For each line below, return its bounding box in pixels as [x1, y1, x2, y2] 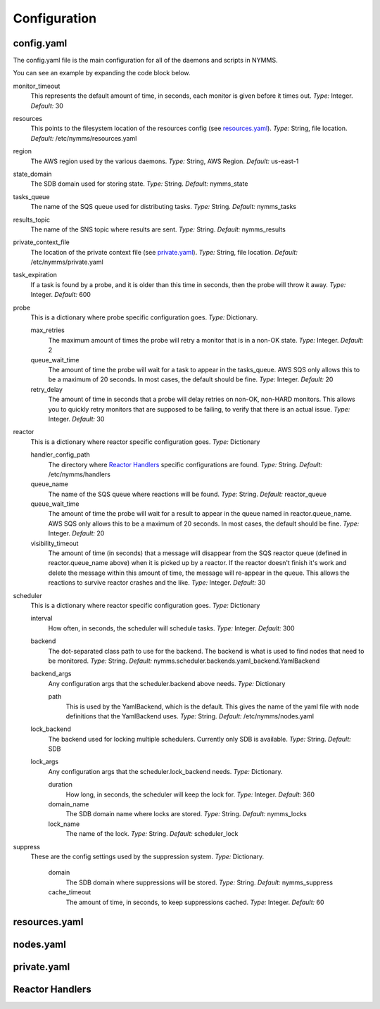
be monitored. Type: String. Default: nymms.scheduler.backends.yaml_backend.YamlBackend [48, 656, 320, 665]
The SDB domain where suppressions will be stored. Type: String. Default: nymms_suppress [65, 878, 334, 887]
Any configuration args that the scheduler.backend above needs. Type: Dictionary [48, 679, 286, 687]
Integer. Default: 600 [30, 291, 91, 299]
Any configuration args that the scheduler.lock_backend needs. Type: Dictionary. [48, 767, 283, 775]
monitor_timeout [13, 82, 61, 90]
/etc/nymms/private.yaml [30, 258, 103, 267]
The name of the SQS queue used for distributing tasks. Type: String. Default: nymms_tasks [30, 203, 297, 211]
